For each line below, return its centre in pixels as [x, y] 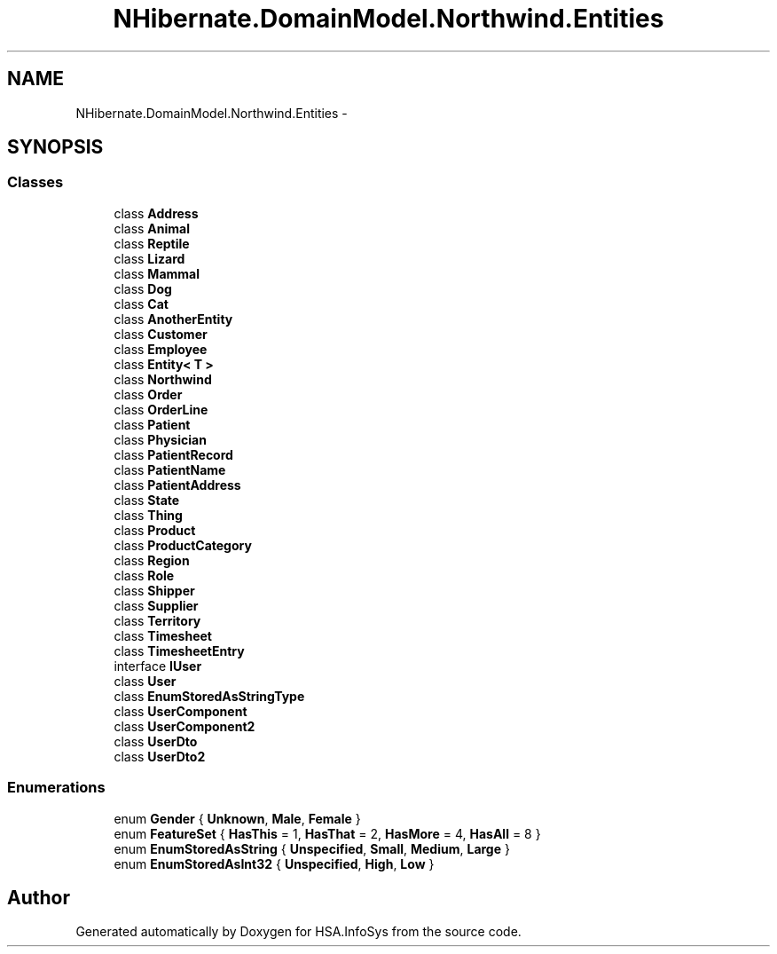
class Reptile [152, 243]
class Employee [161, 349]
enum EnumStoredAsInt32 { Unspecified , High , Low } [274, 863]
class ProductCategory [183, 545]
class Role [144, 575]
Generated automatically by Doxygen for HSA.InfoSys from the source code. [298, 932]
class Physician [160, 439]
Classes [35, 182]
